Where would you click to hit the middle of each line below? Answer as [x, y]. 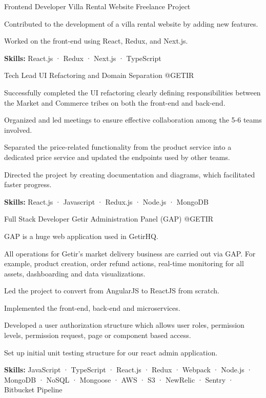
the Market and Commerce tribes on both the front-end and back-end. [115, 102]
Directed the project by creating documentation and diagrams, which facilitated [130, 174]
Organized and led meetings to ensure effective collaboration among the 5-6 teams [133, 120]
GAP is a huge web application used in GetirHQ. [81, 236]
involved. [18, 130]
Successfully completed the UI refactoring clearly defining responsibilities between [132, 92]
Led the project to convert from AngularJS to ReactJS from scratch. [112, 291]
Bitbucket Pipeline [33, 390]
